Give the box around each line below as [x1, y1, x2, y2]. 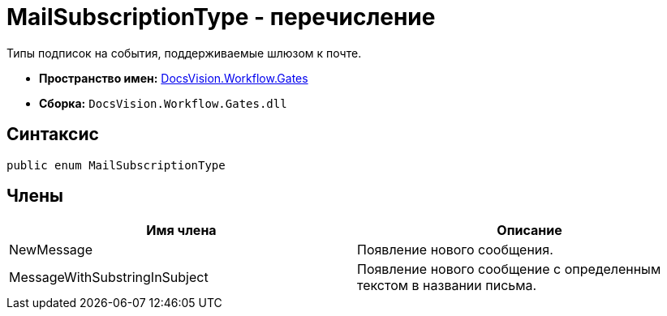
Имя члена [146, 222, 217, 239]
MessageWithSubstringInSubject [9, 269, 209, 286]
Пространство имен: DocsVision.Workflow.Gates [39, 70, 308, 85]
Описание [497, 222, 562, 239]
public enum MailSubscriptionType [6, 158, 226, 172]
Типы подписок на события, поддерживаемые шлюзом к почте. [6, 45, 362, 60]
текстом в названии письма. [357, 277, 537, 294]
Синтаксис [6, 124, 99, 145]
